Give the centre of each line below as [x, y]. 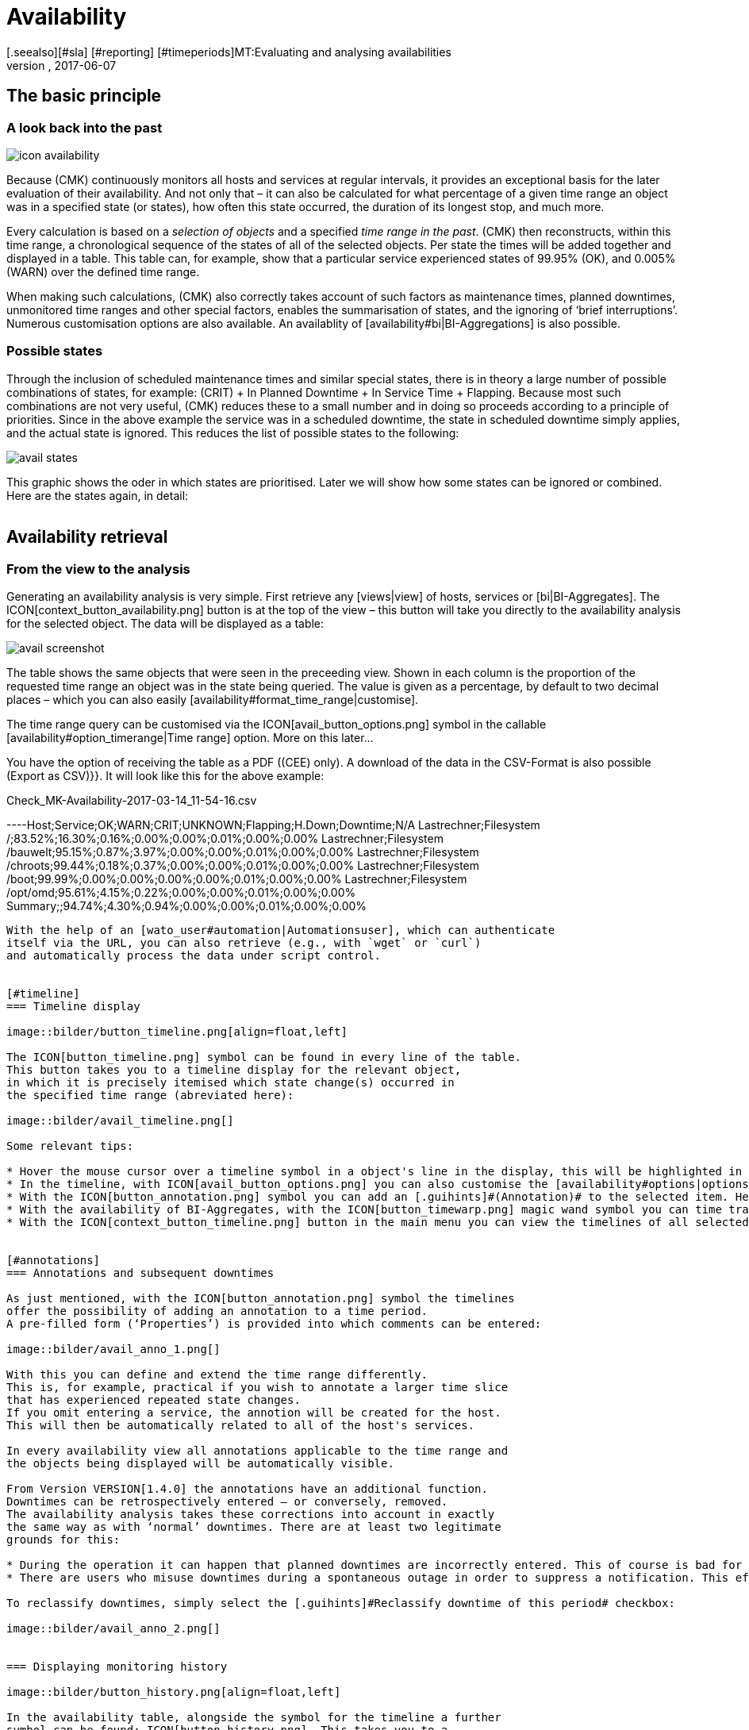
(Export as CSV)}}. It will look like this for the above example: [165, 775]
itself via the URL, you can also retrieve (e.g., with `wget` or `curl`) [244, 942]
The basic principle [84, 96]
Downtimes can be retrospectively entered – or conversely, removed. [227, 1501]
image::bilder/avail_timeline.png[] [120, 1120]
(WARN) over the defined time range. [103, 271]
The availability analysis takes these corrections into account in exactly [251, 1514]
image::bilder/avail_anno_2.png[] [113, 1628]
